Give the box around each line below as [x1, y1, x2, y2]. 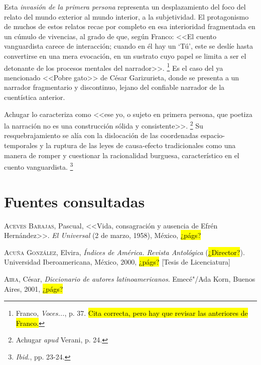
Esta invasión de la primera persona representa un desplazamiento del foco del [4, 2, 246, 12]
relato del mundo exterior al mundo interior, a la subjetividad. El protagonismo [4, 11, 249, 22]
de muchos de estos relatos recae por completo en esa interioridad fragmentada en [4, 21, 255, 32]
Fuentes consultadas [4, 191, 145, 211]
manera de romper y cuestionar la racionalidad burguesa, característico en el [4, 150, 239, 160]
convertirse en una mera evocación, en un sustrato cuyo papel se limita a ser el [4, 50, 246, 61]
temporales [4, 140, 38, 151]
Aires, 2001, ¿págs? [4, 283, 63, 294]
